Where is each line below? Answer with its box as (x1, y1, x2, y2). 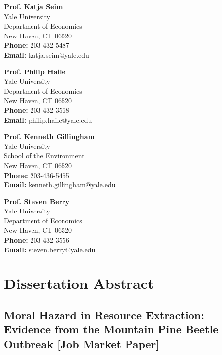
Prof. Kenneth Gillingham (4, 131, 95, 142)
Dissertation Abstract (4, 273, 154, 293)
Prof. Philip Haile (4, 66, 65, 76)
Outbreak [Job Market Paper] (4, 336, 159, 351)
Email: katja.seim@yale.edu (4, 49, 89, 60)
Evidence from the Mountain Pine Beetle (4, 321, 219, 337)
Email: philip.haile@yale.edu (4, 114, 92, 125)
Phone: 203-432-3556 (4, 235, 69, 245)
